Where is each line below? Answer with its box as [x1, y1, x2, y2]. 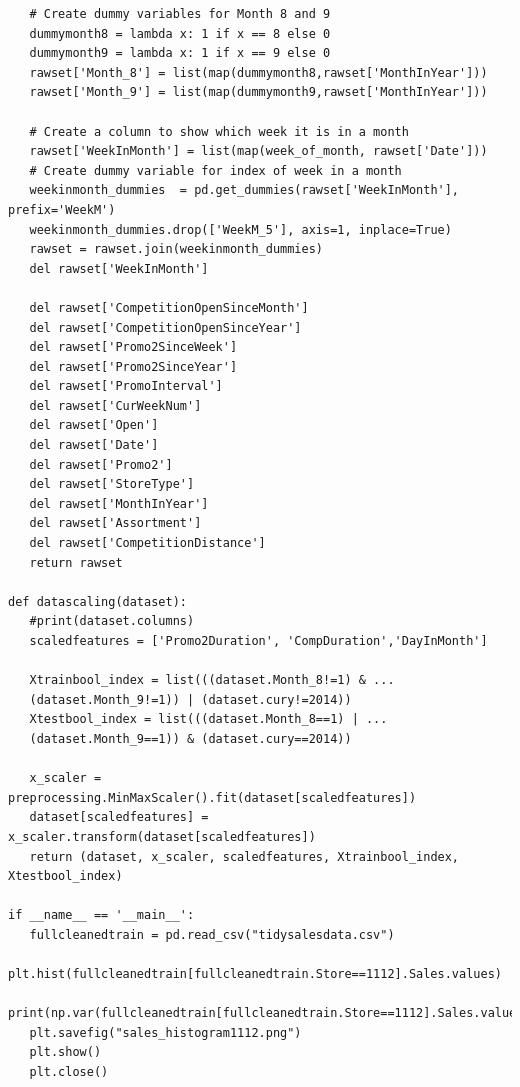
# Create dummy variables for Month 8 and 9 [29, 7, 331, 21]
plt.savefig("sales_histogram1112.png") [29, 1025, 302, 1040]
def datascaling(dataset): [8, 594, 187, 609]
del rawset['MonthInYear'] [29, 496, 209, 511]
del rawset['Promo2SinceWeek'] [29, 340, 238, 355]
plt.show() [29, 1045, 102, 1060]
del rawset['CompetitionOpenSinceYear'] [29, 320, 302, 335]
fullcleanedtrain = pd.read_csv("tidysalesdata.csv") [29, 927, 395, 942]
